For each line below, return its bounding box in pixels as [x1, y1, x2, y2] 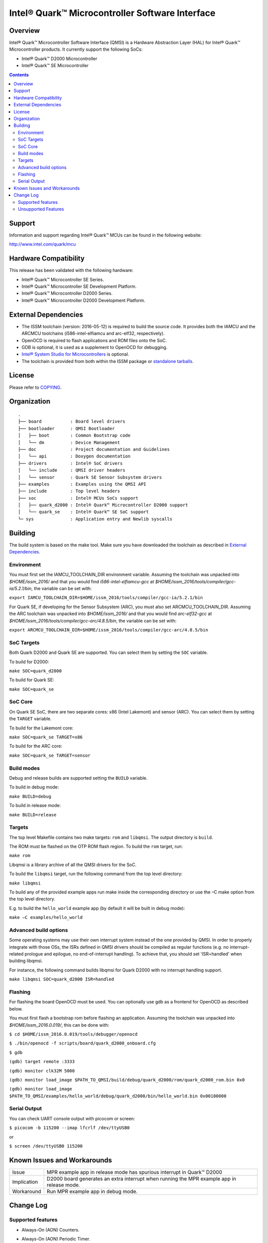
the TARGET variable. [9, 716, 52, 722]
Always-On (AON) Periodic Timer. [21, 1236, 90, 1242]
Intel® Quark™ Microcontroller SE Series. [21, 276, 104, 282]
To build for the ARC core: [9, 743, 63, 749]
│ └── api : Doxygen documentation [18, 453, 131, 459]
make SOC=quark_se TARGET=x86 [9, 734, 83, 740]
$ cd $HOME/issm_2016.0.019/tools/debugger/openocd [9, 1031, 138, 1037]
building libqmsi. [9, 958, 43, 964]
